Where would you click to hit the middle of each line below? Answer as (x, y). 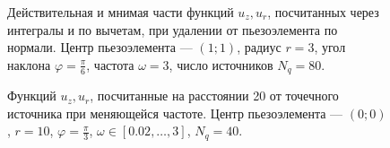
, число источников (221, 64)
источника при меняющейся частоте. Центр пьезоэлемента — (175, 113)
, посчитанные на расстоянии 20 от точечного (214, 96)
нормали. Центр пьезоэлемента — (100, 47)
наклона (29, 64)
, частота (110, 64)
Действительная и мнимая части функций (121, 12)
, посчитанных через (323, 12)
